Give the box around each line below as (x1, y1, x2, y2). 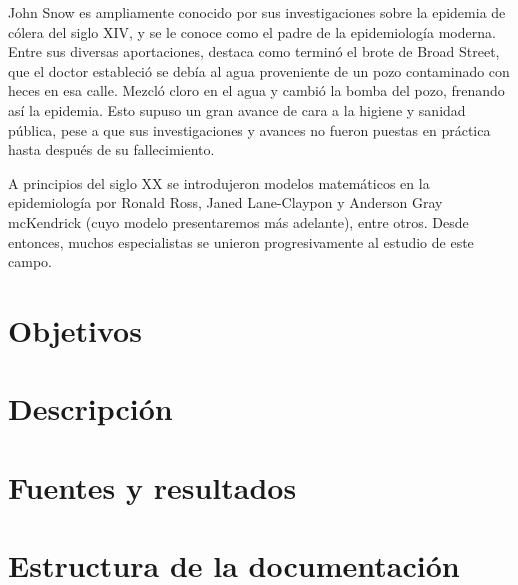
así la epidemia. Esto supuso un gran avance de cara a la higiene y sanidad (8, 99, 466, 120)
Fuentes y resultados (8, 466, 297, 507)
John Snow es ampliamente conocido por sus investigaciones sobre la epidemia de (8, 2, 506, 22)
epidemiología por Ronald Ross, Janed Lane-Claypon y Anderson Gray (8, 192, 443, 213)
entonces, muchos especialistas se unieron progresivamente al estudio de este (8, 231, 474, 252)
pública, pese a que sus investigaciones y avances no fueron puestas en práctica (8, 119, 491, 140)
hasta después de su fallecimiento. (8, 139, 215, 160)
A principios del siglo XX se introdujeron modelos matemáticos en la (8, 172, 430, 193)
